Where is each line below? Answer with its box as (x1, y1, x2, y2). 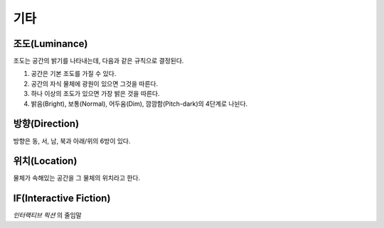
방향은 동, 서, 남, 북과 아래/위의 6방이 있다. (13, 136, 131, 145)
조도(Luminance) (13, 38, 88, 50)
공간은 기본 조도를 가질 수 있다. (31, 70, 117, 78)
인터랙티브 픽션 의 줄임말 (13, 211, 82, 219)
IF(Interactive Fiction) (13, 192, 111, 205)
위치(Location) (13, 155, 78, 167)
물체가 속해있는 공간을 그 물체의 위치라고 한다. (13, 174, 141, 183)
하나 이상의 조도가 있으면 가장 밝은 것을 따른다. (31, 89, 160, 98)
